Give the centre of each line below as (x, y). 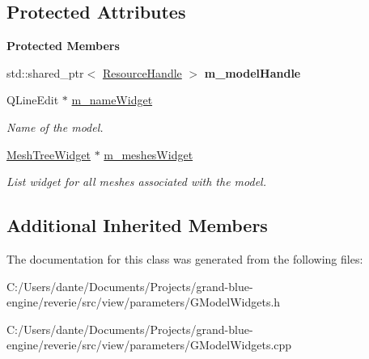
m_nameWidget (112, 100)
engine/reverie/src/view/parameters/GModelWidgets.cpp (149, 345)
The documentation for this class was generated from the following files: (185, 258)
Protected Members (63, 46)
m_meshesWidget (148, 154)
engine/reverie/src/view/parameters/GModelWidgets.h (144, 302)
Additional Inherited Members (137, 225)
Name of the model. (55, 127)
